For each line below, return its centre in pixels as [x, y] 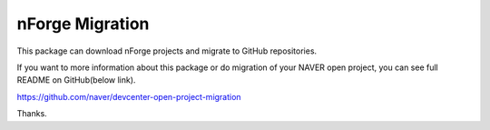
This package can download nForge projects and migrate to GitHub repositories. [167, 51]
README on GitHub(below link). [76, 80]
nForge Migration [83, 24]
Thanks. [32, 114]
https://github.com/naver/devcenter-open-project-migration [129, 96]
